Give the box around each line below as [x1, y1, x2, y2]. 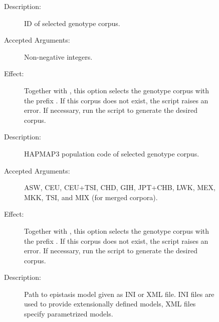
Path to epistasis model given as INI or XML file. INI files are [24, 288, 214, 299]
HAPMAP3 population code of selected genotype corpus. [24, 148, 199, 158]
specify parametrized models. [24, 308, 113, 319]
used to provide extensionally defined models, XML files [24, 298, 196, 309]
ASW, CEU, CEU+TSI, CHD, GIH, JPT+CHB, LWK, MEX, [24, 182, 216, 193]
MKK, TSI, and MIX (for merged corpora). [24, 192, 158, 202]
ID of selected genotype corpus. [24, 18, 120, 28]
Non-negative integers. [24, 51, 93, 62]
